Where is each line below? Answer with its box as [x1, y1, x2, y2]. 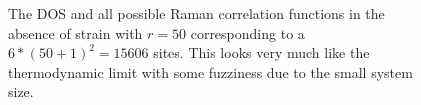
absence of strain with [8, 22, 143, 43]
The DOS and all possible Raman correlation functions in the [8, 3, 385, 23]
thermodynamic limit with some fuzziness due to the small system [8, 61, 413, 82]
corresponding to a [190, 22, 305, 43]
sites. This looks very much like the [153, 42, 370, 63]
